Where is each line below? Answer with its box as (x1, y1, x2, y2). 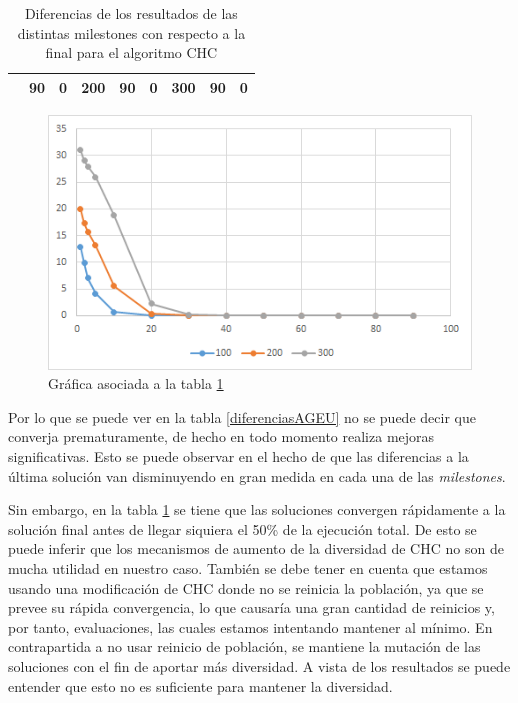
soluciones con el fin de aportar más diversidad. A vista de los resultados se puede (8, 655, 511, 676)
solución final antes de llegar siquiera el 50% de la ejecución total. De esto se (8, 518, 477, 539)
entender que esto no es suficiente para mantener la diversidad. (8, 675, 393, 696)
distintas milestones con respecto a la (17, 22, 246, 43)
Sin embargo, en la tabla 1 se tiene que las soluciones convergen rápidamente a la (8, 499, 506, 520)
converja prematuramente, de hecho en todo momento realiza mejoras (8, 426, 435, 447)
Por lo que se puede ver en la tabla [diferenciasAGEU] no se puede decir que (8, 406, 476, 427)
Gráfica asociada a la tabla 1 (48, 373, 224, 394)
